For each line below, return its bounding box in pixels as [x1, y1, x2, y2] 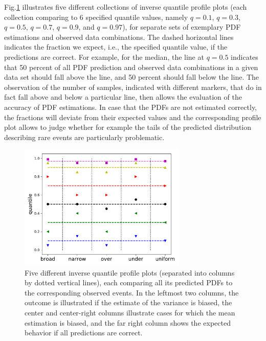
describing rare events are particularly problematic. [4, 131, 165, 142]
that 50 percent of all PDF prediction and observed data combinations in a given [4, 61, 258, 72]
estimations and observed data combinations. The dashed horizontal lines [4, 31, 234, 42]
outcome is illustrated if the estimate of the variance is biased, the [25, 297, 232, 308]
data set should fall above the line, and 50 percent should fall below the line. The [4, 72, 259, 82]
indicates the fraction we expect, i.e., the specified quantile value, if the [4, 41, 228, 52]
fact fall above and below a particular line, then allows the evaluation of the [4, 92, 242, 102]
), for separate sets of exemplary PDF [122, 21, 241, 32]
